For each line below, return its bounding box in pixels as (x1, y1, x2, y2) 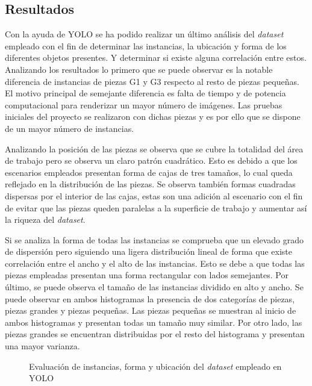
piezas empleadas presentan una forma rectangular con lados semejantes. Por (5, 269, 289, 281)
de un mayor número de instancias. (5, 122, 134, 134)
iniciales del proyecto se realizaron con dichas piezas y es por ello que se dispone (5, 110, 301, 123)
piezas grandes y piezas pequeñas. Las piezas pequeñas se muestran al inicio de (5, 304, 296, 317)
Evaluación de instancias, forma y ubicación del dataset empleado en (29, 360, 282, 372)
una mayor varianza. (5, 340, 80, 352)
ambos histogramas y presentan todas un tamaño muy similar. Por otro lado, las (5, 316, 302, 328)
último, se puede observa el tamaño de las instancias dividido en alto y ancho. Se (5, 281, 304, 293)
